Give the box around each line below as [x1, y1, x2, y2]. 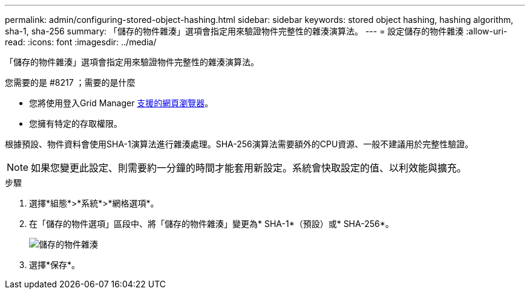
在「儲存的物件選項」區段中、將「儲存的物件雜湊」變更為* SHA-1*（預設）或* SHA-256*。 [29, 219, 394, 229]
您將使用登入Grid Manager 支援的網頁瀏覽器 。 [29, 98, 214, 108]
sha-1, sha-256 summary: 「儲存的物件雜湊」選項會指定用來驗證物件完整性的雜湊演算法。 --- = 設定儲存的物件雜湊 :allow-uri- [5, 26, 508, 36]
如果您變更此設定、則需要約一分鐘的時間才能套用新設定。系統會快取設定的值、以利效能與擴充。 [31, 162, 467, 174]
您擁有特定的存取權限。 [29, 118, 122, 129]
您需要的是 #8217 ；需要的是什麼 [5, 77, 136, 88]
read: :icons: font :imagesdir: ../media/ [5, 37, 157, 47]
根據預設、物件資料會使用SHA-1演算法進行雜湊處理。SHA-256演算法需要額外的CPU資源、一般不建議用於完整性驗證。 [5, 139, 474, 149]
